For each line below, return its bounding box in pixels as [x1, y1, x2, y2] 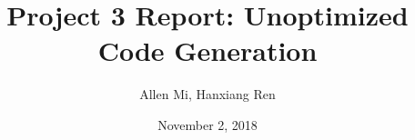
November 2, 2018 [157, 115, 258, 134]
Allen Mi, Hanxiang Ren [139, 85, 276, 104]
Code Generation [97, 32, 318, 69]
